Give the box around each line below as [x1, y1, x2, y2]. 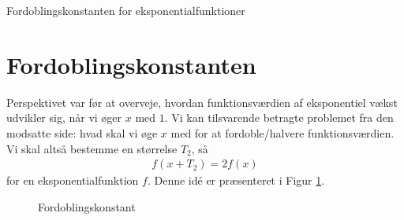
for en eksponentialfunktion [6, 172, 139, 189]
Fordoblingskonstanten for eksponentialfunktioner [6, 2, 245, 18]
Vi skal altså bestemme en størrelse [6, 140, 178, 156]
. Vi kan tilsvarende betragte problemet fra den [164, 109, 394, 126]
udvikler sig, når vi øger [6, 109, 122, 126]
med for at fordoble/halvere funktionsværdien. [170, 124, 395, 141]
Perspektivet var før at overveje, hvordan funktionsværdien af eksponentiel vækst [6, 93, 398, 110]
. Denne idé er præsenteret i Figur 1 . [147, 172, 325, 189]
